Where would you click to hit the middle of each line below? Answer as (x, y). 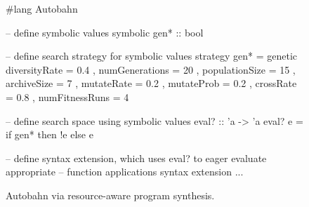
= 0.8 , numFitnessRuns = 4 (67, 96)
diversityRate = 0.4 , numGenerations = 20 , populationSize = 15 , (151, 69)
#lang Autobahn (42, 8)
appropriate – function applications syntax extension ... (125, 172)
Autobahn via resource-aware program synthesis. (110, 195)
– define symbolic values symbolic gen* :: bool (105, 32)
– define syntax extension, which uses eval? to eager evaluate (136, 158)
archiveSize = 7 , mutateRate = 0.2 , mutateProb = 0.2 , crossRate (151, 83)
